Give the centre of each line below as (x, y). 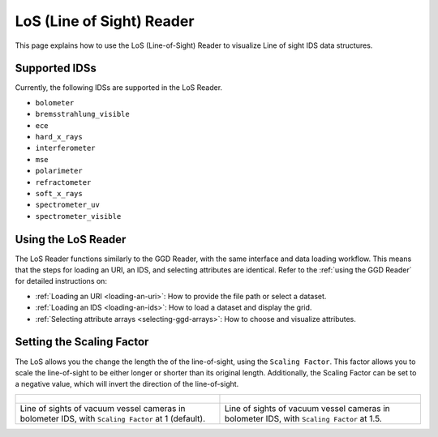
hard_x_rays (59, 137)
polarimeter (59, 171)
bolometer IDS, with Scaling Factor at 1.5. (303, 418)
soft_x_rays (59, 193)
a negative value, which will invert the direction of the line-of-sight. (127, 384)
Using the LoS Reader (71, 239)
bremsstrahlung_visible (82, 114)
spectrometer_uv (68, 205)
